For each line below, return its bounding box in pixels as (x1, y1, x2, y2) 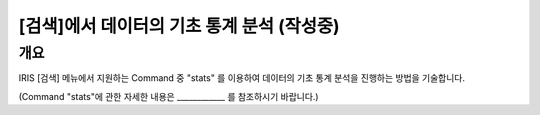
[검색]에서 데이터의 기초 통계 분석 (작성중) (18, 15, 340, 37)
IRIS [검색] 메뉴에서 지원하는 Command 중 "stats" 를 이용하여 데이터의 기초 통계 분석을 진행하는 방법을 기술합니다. (18, 72, 465, 84)
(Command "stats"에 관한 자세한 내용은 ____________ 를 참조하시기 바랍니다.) (18, 90, 319, 102)
